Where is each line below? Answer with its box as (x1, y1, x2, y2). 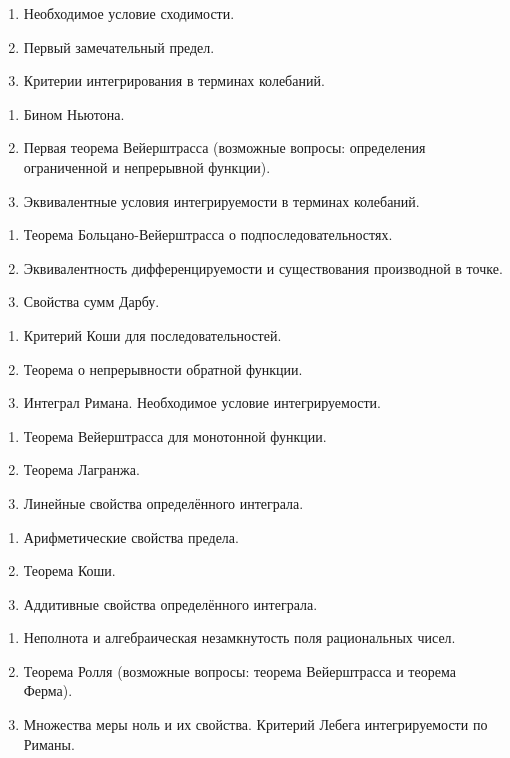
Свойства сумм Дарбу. (23, 291, 160, 312)
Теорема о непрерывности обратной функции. (23, 358, 303, 379)
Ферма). (23, 680, 73, 701)
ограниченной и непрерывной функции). (23, 156, 271, 177)
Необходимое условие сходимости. (23, 3, 235, 23)
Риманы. (23, 733, 75, 754)
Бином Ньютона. (23, 103, 125, 124)
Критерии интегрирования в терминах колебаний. (23, 70, 325, 91)
